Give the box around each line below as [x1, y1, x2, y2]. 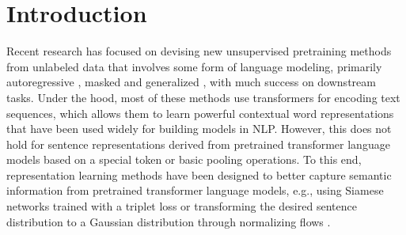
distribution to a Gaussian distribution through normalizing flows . [6, 213, 331, 229]
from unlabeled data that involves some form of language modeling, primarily [6, 58, 382, 74]
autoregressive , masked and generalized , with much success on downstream [6, 74, 376, 90]
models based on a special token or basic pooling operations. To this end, [6, 151, 362, 168]
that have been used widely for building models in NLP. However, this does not [6, 120, 392, 137]
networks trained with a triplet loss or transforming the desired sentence [6, 198, 357, 214]
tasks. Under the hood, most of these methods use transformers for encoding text [6, 89, 400, 105]
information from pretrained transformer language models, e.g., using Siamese [6, 182, 384, 199]
